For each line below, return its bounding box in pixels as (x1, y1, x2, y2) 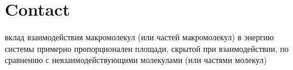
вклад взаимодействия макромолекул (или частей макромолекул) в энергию (5, 31, 274, 43)
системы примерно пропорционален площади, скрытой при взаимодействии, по (5, 42, 289, 54)
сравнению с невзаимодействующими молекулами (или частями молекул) (5, 54, 267, 66)
